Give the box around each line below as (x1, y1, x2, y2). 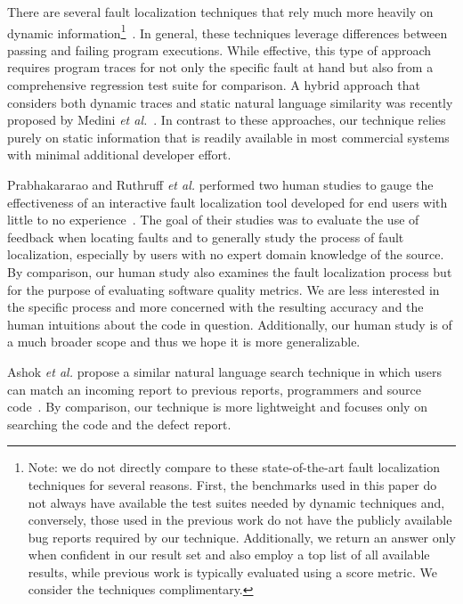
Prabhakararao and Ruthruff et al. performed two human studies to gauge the (7, 175, 434, 193)
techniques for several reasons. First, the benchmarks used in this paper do (28, 475, 437, 494)
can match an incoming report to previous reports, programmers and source (7, 380, 421, 398)
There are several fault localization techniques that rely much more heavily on (7, 3, 434, 20)
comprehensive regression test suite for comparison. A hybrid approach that (7, 76, 420, 94)
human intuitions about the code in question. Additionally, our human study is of (7, 314, 452, 333)
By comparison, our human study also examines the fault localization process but (7, 262, 452, 281)
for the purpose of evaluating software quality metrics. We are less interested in (7, 280, 440, 298)
